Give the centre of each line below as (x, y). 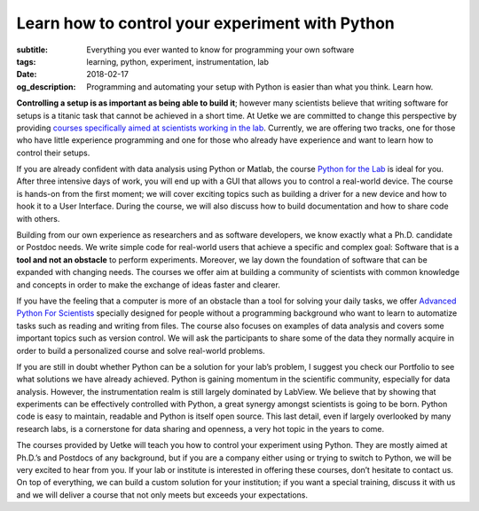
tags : (26, 61)
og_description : (46, 86)
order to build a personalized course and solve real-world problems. (141, 350)
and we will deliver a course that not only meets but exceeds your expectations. (162, 495)
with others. (38, 218)
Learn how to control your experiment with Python (205, 23)
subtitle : (32, 50)
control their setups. (53, 153)
